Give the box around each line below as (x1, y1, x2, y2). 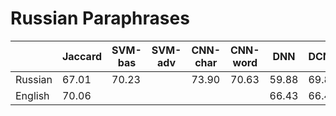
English (15, 88, 50, 102)
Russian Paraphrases (10, 7, 190, 30)
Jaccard (61, 49, 103, 63)
